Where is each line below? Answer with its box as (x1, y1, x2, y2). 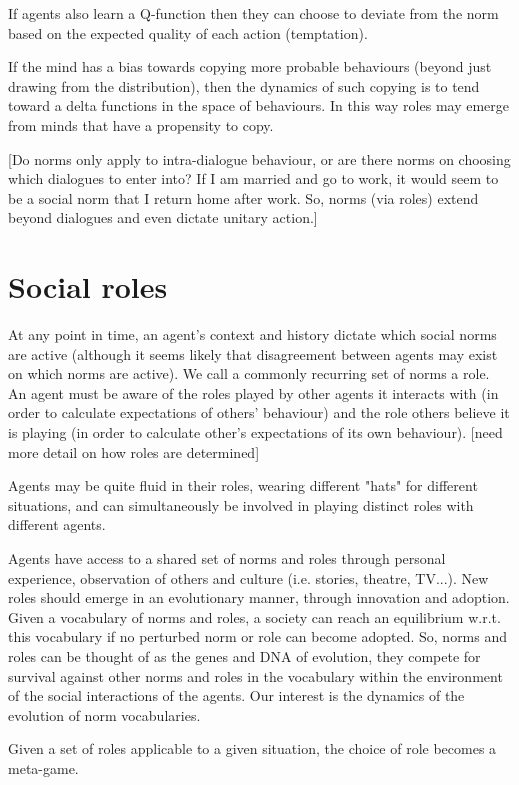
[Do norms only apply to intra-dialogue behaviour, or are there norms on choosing (8, 148, 511, 169)
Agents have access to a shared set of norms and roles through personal (8, 548, 446, 568)
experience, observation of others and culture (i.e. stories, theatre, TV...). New (8, 567, 489, 588)
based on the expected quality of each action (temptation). (8, 22, 368, 43)
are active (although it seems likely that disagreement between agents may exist (8, 343, 498, 364)
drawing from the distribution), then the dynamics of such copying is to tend (8, 75, 480, 96)
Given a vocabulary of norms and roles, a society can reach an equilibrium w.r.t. (8, 606, 501, 627)
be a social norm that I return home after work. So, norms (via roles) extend (8, 187, 479, 208)
